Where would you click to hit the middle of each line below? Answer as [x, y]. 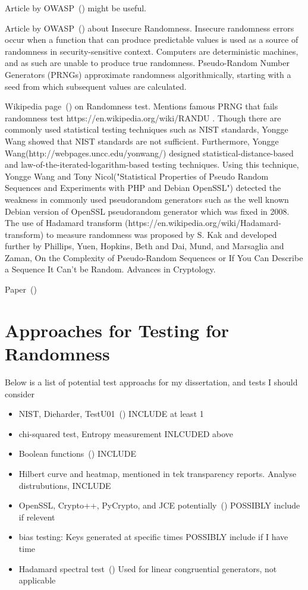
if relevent [37, 517]
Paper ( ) [21, 289]
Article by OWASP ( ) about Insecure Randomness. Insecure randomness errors [150, 28]
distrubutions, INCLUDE [65, 485]
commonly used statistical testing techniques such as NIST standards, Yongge [147, 129]
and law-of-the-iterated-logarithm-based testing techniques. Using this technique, [152, 164]
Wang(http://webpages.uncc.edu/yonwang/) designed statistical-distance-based [149, 153]
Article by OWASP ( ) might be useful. [76, 8]
